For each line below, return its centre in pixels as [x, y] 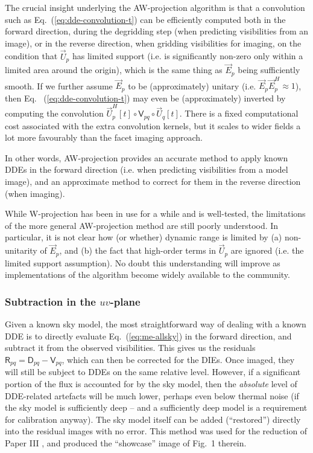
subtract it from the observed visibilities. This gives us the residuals [130, 348]
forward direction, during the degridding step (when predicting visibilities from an [157, 31]
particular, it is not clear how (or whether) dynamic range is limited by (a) [144, 237]
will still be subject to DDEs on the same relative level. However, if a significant [153, 372]
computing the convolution [54, 113]
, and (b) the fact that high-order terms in [138, 250]
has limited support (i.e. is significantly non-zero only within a [188, 56]
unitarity [21, 250]
